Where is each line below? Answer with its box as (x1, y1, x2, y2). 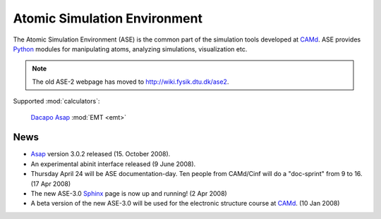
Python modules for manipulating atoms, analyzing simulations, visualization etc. (13, 44, 248, 53)
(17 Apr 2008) (30, 180, 71, 188)
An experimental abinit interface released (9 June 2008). (30, 159, 196, 168)
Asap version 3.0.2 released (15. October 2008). (30, 150, 171, 158)
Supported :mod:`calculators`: (13, 97, 100, 106)
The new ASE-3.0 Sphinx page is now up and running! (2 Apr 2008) (30, 189, 227, 197)
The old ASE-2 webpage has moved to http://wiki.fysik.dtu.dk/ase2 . (32, 77, 229, 86)
